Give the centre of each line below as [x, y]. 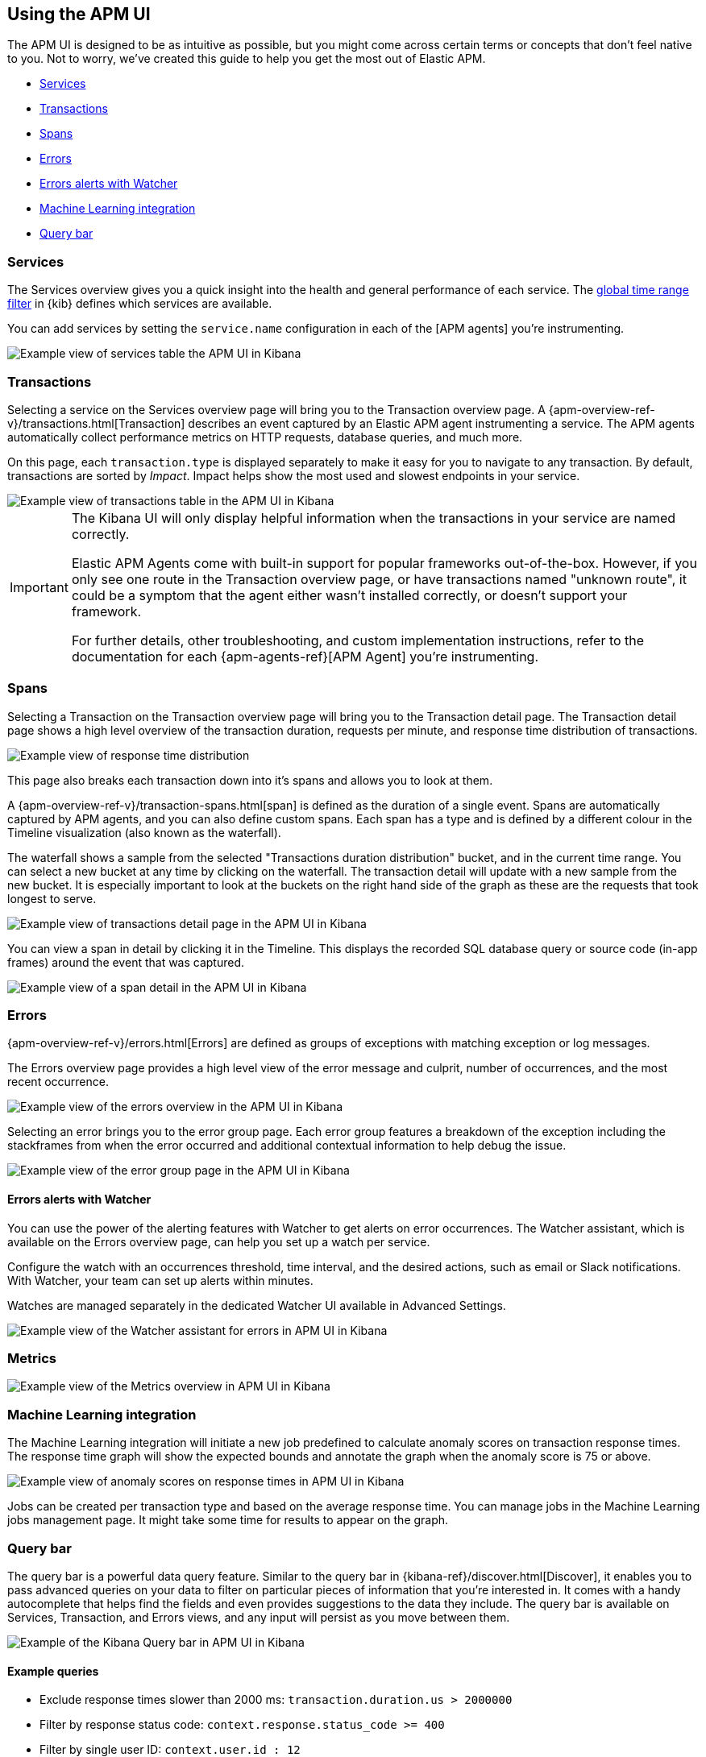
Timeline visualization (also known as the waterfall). [144, 832]
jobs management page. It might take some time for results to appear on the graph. [228, 1520]
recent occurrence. [58, 1082]
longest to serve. [52, 898]
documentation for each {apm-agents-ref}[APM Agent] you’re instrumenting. [305, 656]
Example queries [53, 1671]
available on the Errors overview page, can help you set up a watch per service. [219, 1241]
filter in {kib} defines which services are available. [140, 304]
